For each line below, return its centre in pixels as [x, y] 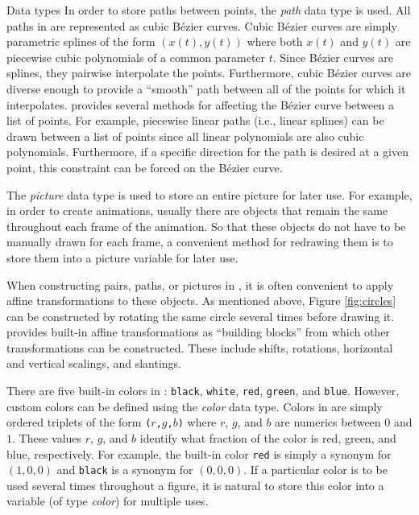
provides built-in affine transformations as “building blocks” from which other [198, 332]
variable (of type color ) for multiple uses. [108, 501]
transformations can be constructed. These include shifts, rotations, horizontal [200, 347]
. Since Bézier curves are [333, 57]
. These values [47, 437]
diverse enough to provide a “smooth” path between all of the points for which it [206, 88]
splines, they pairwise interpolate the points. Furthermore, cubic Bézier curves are [209, 73]
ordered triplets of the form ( [79, 422]
